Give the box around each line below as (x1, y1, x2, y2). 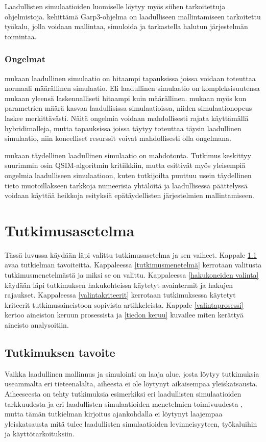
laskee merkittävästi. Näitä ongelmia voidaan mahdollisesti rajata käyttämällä (5, 112, 249, 123)
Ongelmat (5, 53, 45, 65)
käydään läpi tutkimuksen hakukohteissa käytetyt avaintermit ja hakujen (5, 279, 233, 290)
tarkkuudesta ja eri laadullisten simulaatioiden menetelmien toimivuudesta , (5, 398, 243, 409)
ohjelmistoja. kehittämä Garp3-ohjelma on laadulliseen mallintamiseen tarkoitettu (5, 11, 261, 21)
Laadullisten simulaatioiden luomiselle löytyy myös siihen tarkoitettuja (5, 1, 226, 11)
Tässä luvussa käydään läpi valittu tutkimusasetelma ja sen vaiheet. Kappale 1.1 (5, 249, 257, 260)
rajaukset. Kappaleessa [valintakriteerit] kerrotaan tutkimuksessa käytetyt (5, 289, 236, 300)
